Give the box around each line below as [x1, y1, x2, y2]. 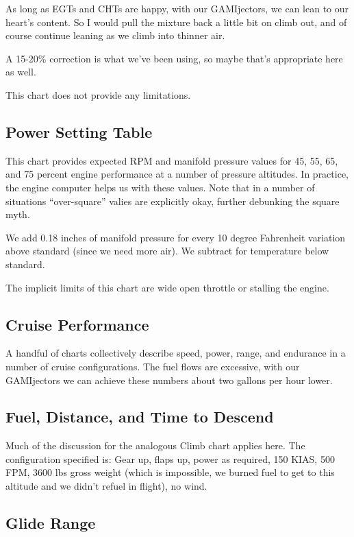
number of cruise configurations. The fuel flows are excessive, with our [5, 359, 300, 373]
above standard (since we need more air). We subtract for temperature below [5, 243, 329, 258]
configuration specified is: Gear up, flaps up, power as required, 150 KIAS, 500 [5, 451, 335, 466]
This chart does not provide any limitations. [5, 87, 191, 102]
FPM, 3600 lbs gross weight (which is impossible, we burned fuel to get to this [5, 465, 335, 479]
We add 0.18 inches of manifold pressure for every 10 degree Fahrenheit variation [5, 230, 346, 244]
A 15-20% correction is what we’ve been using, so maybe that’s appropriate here [5, 51, 343, 65]
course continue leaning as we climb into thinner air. [5, 28, 225, 43]
